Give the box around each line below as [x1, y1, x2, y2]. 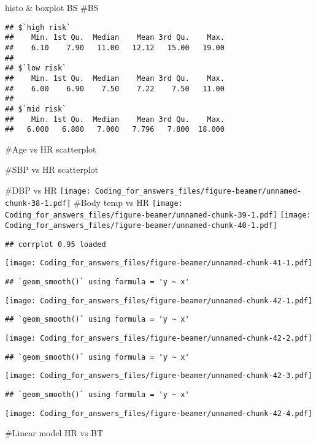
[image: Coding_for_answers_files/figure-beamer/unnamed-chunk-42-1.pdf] [5, 296, 313, 305]
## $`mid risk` [5, 104, 67, 113]
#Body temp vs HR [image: [74, 195, 183, 208]
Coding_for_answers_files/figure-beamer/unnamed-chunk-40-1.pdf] [5, 221, 277, 230]
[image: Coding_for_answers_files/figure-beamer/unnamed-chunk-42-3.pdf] [5, 371, 313, 381]
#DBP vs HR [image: [5, 184, 91, 196]
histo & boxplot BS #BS [5, 1, 99, 13]
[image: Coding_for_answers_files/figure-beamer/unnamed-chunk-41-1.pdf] [5, 259, 313, 268]
